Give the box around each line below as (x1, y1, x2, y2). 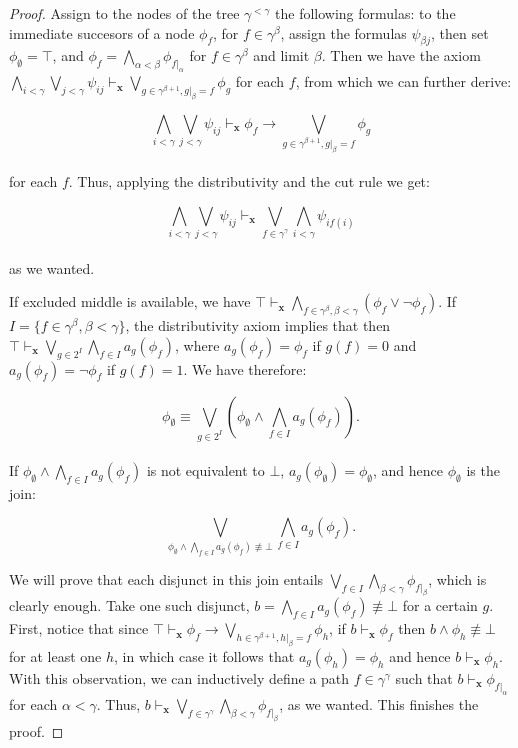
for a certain (402, 595, 478, 616)
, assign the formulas (280, 22, 407, 43)
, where (174, 334, 220, 355)
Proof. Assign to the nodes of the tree (9, 3, 240, 23)
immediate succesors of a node (9, 22, 195, 43)
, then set (430, 22, 489, 43)
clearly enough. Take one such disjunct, (9, 595, 250, 616)
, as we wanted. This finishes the (279, 693, 479, 714)
